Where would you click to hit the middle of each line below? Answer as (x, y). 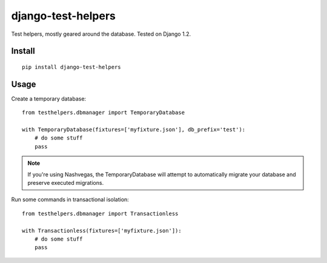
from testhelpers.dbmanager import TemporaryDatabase (103, 113)
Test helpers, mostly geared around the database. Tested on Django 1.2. (101, 34)
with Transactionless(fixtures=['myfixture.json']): (102, 231)
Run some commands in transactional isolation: (70, 199)
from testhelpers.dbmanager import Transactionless (100, 213)
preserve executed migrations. (66, 182)
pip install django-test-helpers (71, 67)
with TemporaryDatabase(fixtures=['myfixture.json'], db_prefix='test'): (134, 130)
